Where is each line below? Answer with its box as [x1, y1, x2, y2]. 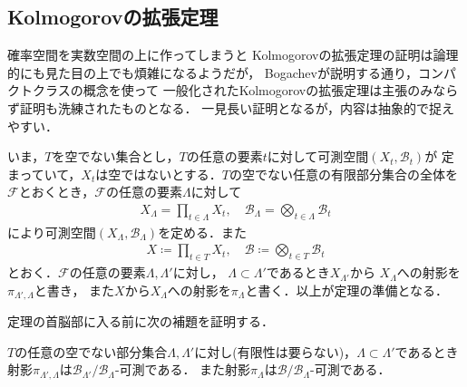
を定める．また [158, 222, 248, 241]
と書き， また [34, 280, 115, 299]
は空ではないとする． [95, 164, 222, 183]
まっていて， [7, 164, 82, 183]
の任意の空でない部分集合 [15, 342, 168, 361]
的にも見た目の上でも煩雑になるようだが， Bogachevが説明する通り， [7, 63, 418, 82]
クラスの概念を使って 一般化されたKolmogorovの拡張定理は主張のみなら [32, 81, 459, 100]
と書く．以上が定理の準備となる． [245, 280, 449, 299]
